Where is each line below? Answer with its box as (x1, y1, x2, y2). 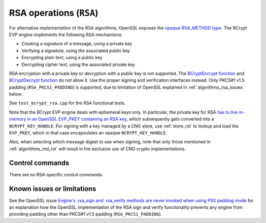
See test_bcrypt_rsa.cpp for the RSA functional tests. (9, 100, 126, 106)
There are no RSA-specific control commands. (9, 171, 103, 177)
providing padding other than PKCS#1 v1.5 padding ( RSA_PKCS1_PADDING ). (9, 211, 162, 217)
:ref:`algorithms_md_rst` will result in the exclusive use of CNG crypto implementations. (9, 146, 186, 152)
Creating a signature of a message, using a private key (21, 41, 133, 47)
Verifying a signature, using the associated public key (21, 47, 130, 54)
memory (9, 116, 27, 122)
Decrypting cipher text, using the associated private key (21, 62, 135, 67)
